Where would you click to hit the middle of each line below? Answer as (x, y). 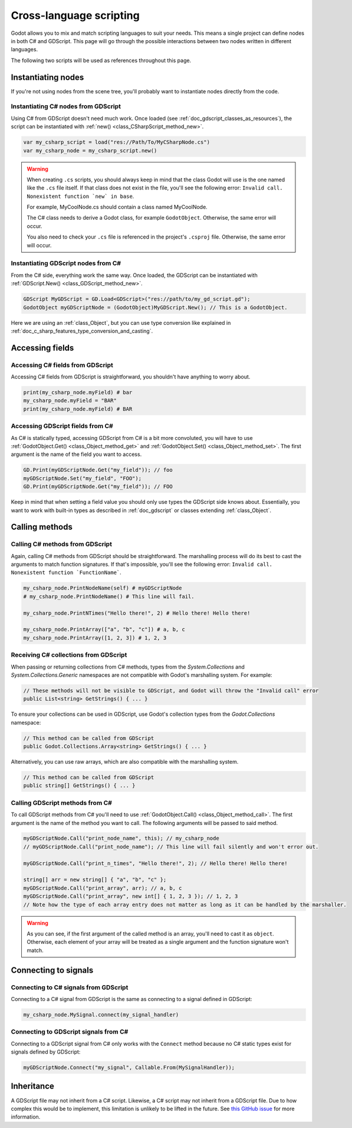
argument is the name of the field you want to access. (76, 454)
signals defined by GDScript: (46, 1052)
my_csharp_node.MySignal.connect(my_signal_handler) (101, 1015)
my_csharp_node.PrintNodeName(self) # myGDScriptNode (103, 588)
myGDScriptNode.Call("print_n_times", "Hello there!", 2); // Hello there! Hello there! (156, 863)
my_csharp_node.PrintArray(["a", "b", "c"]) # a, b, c (104, 630)
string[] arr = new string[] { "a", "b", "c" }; (95, 880)
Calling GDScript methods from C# (61, 803)
